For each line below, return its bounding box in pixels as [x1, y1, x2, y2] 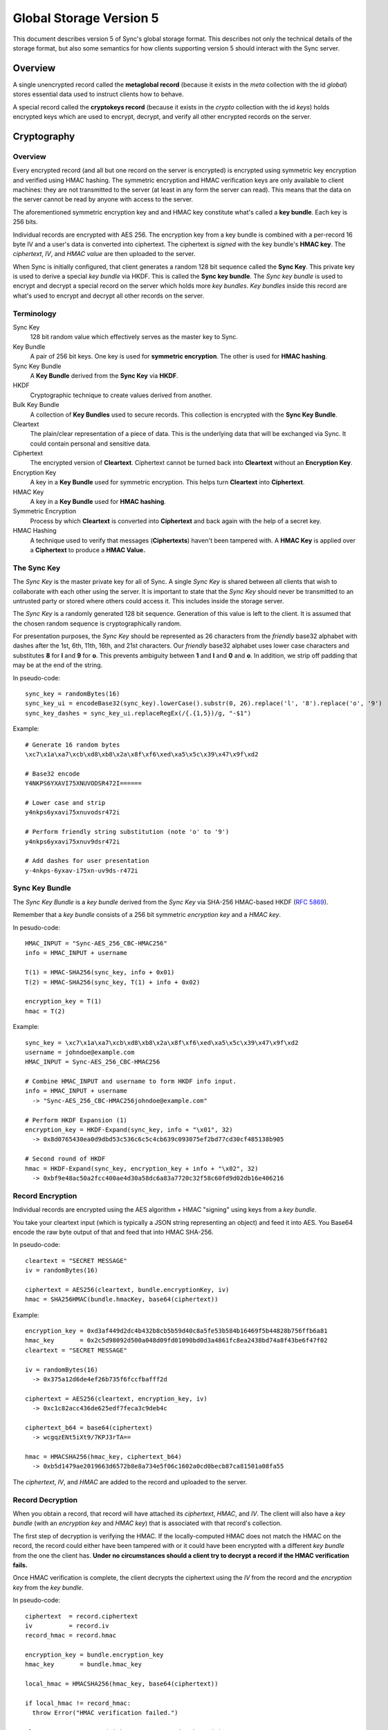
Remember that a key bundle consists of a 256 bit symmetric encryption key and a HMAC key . [12, 911, 281, 919]
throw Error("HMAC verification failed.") [32, 1709, 179, 1717]
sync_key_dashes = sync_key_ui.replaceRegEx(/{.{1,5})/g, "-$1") [25, 709, 252, 717]
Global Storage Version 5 [12, 10, 159, 26]
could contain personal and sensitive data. [30, 439, 151, 448]
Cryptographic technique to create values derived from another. [30, 391, 212, 399]
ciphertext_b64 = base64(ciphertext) [25, 1423, 154, 1432]
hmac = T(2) [25, 1007, 66, 1015]
